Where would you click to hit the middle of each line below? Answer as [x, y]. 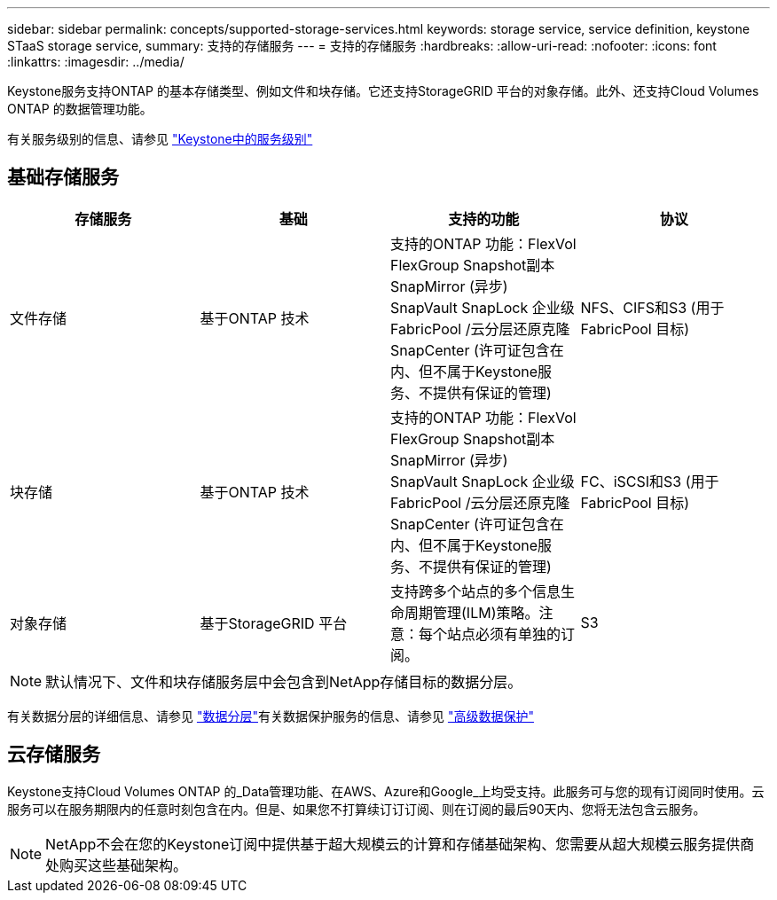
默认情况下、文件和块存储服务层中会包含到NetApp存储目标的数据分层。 [284, 681]
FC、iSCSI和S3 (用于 [650, 481]
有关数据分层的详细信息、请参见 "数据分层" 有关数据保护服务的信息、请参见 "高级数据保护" [271, 716]
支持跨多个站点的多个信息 [476, 591]
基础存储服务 [63, 177]
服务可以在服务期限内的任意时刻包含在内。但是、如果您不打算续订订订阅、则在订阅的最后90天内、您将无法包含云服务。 [357, 809]
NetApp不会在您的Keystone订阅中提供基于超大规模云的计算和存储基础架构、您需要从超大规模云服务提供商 [400, 844]
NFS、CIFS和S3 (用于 [652, 307]
